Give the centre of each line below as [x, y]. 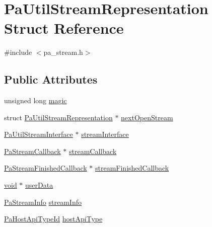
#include [18, 52]
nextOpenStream [147, 117]
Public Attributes [51, 79]
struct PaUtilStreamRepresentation [58, 117]
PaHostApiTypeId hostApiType [53, 219]
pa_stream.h [63, 52]
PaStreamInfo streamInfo [43, 202]
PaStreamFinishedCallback [46, 168]
